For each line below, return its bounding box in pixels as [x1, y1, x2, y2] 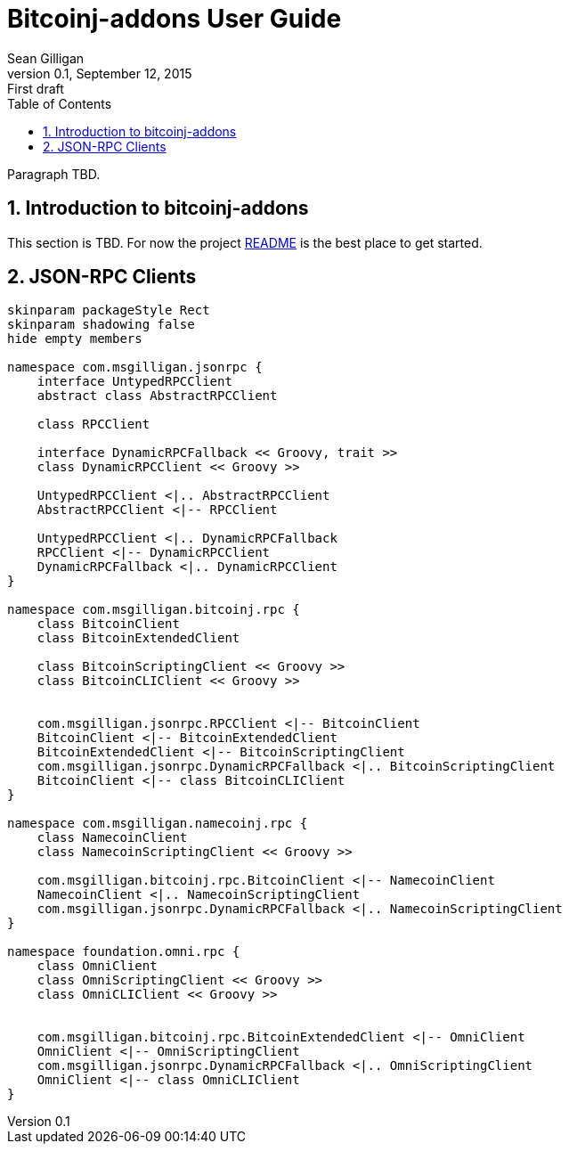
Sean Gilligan [7, 50, 85, 66]
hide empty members [7, 331, 142, 347]
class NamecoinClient [37, 830, 188, 845]
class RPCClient [37, 417, 150, 432]
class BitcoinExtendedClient [37, 631, 240, 646]
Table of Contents [7, 95, 112, 111]
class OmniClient [37, 959, 158, 974]
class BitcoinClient [37, 616, 180, 632]
